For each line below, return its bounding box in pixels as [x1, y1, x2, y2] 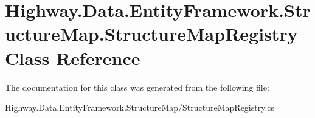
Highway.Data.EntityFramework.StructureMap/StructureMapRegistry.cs [5, 101, 275, 114]
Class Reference [5, 45, 140, 70]
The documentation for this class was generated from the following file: [5, 80, 269, 93]
